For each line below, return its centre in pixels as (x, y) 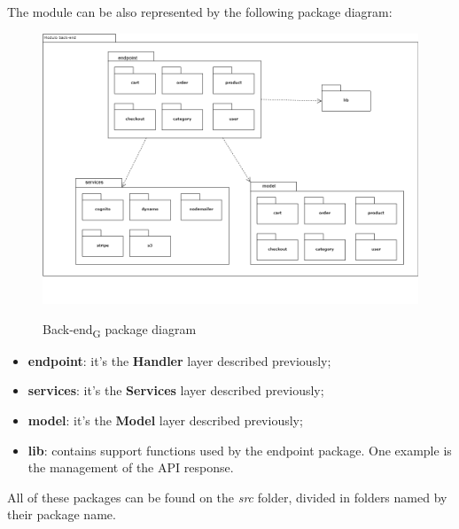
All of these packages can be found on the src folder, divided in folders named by (227, 497)
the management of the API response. (131, 467)
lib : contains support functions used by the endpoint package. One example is (240, 450)
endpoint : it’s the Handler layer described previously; (179, 360)
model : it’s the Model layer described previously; (165, 420)
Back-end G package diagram (120, 330)
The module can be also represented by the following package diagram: (200, 12)
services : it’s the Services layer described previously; (176, 390)
